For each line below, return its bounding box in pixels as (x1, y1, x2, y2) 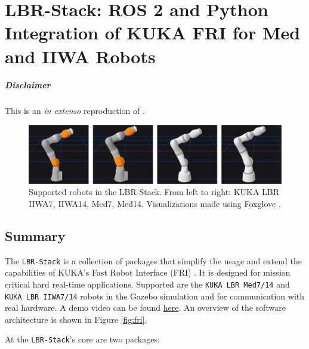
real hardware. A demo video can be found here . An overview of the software (5, 301, 286, 314)
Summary (5, 226, 66, 245)
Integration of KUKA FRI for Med (5, 20, 301, 45)
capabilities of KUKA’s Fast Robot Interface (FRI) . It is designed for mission (5, 266, 291, 279)
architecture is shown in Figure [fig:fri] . (5, 313, 147, 325)
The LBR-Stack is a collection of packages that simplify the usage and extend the (5, 254, 302, 267)
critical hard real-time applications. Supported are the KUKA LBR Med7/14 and (5, 277, 290, 290)
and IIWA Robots (5, 44, 156, 68)
